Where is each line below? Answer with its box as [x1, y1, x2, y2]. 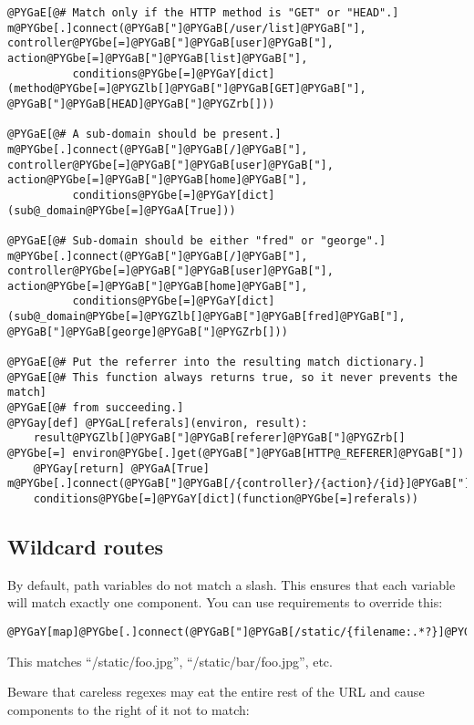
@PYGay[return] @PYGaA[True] [33, 461, 210, 475]
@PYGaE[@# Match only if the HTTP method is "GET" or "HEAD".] [7, 6, 399, 19]
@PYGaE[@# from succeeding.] [7, 401, 184, 415]
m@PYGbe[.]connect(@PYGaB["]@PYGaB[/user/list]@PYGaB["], [7, 21, 366, 35]
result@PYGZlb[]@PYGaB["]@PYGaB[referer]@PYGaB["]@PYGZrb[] [33, 431, 406, 445]
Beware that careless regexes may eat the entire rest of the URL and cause [7, 682, 425, 701]
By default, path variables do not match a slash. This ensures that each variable [7, 575, 456, 594]
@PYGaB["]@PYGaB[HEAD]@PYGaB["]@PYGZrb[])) [7, 97, 275, 110]
